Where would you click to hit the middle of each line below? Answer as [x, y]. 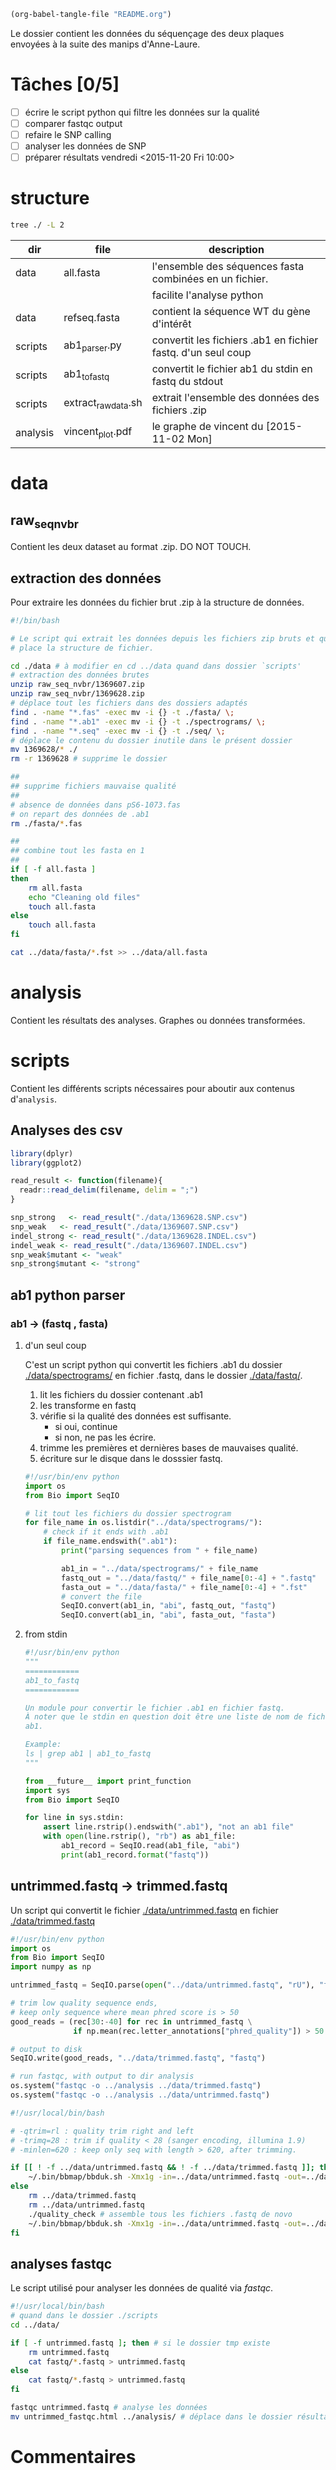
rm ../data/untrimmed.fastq [86, 2205]
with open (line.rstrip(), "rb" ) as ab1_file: [140, 1836]
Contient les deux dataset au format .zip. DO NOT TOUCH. [131, 547]
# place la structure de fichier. [82, 648]
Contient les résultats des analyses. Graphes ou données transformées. [158, 1020]
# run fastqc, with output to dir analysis [102, 2076]
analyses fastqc [61, 2263]
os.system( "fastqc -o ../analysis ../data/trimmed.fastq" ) [136, 2086]
